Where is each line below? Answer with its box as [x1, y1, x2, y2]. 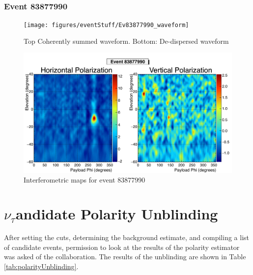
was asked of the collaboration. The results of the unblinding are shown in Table [4, 251, 246, 262]
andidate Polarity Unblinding [15, 204, 218, 224]
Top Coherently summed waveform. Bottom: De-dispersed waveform [24, 35, 229, 46]
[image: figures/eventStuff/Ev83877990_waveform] [24, 22, 189, 29]
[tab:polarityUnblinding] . [4, 261, 79, 271]
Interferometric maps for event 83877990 [24, 175, 145, 185]
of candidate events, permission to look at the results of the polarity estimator [4, 242, 240, 252]
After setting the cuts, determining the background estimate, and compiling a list [4, 232, 249, 242]
